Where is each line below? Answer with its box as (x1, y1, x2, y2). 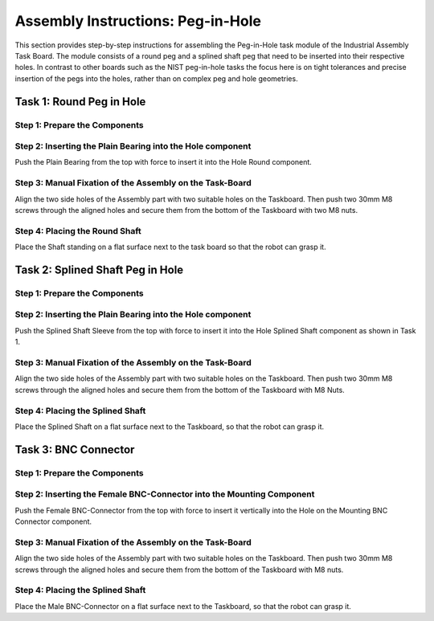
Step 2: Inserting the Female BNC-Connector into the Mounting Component (14, 488, 315, 500)
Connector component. (14, 517, 92, 526)
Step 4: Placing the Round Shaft (14, 225, 142, 236)
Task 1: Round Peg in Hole (14, 95, 146, 108)
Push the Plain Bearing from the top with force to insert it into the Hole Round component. (14, 157, 313, 167)
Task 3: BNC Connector (14, 443, 135, 456)
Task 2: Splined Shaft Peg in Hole (14, 263, 184, 276)
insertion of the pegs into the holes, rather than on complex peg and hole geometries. (14, 73, 298, 84)
